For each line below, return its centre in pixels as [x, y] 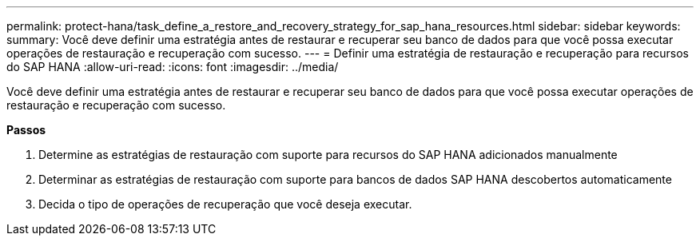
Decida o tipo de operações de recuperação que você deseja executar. [225, 204]
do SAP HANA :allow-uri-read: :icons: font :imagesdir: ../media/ [173, 67]
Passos [26, 130]
